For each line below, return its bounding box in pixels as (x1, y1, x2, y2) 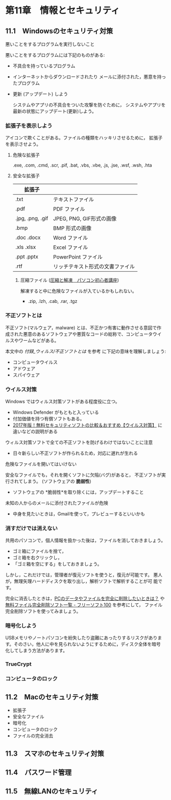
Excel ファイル (53, 244, 88, 251)
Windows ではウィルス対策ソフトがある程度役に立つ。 (5, 398, 120, 404)
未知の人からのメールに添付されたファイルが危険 (5, 500, 108, 506)
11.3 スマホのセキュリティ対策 (5, 749, 105, 758)
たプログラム (12, 80, 40, 86)
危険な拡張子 (12, 152, 40, 158)
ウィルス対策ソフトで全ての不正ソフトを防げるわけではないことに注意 (5, 439, 153, 445)
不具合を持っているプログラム (12, 63, 76, 69)
